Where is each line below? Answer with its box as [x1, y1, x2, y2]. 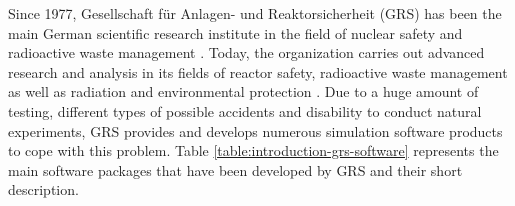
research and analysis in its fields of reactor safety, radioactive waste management [8, 61, 508, 82]
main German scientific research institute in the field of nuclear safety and [8, 22, 463, 43]
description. [8, 179, 79, 200]
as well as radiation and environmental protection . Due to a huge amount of [8, 81, 479, 102]
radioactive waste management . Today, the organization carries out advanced [8, 42, 485, 63]
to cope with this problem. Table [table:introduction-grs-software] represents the [8, 140, 499, 161]
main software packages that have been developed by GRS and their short [8, 159, 463, 180]
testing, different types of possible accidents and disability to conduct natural [8, 100, 482, 121]
